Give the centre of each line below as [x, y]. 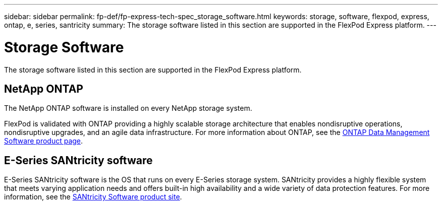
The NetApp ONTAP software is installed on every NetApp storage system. [128, 108]
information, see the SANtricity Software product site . [93, 197]
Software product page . [44, 141]
